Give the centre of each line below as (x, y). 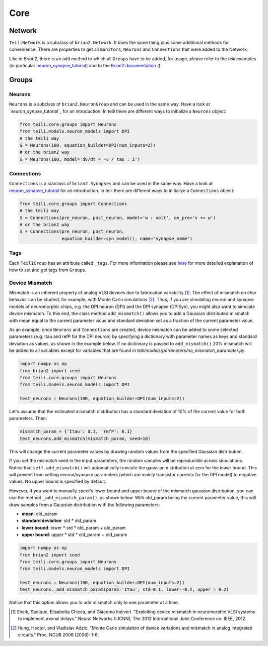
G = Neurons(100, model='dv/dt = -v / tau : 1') (80, 159)
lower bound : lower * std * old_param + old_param (74, 528)
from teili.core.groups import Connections (73, 204)
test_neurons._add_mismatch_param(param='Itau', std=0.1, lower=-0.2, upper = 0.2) (124, 590)
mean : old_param (40, 514)
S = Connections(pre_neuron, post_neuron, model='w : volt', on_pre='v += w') (118, 217)
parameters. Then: (28, 419)
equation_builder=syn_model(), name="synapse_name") (127, 238)
